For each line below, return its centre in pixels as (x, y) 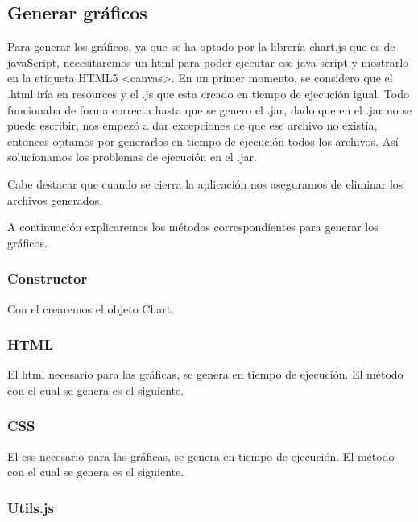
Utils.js (31, 507)
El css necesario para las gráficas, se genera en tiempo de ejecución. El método (201, 456)
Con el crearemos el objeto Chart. (91, 308)
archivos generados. (55, 199)
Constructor (48, 278)
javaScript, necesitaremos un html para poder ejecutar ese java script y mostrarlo (208, 62)
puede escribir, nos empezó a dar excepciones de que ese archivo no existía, (192, 125)
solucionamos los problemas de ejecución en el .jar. (132, 157)
